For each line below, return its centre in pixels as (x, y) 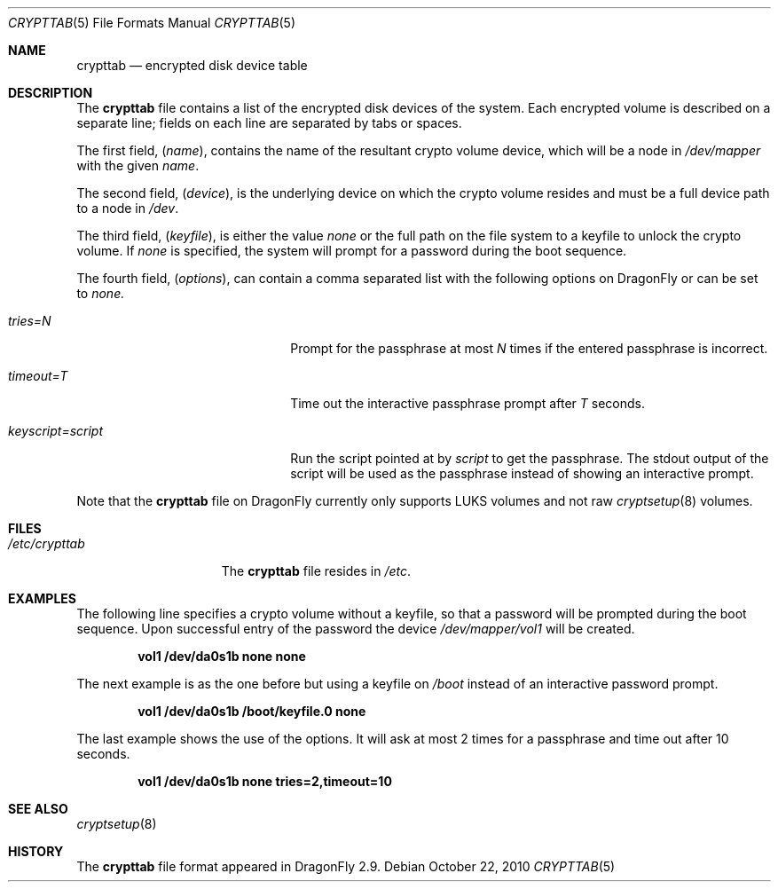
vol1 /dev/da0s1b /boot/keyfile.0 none (252, 711)
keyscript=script (56, 431)
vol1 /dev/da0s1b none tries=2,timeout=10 (265, 781)
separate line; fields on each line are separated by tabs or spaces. (269, 123)
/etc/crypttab (47, 543)
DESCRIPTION (51, 93)
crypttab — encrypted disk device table (192, 65)
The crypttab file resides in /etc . (316, 571)
